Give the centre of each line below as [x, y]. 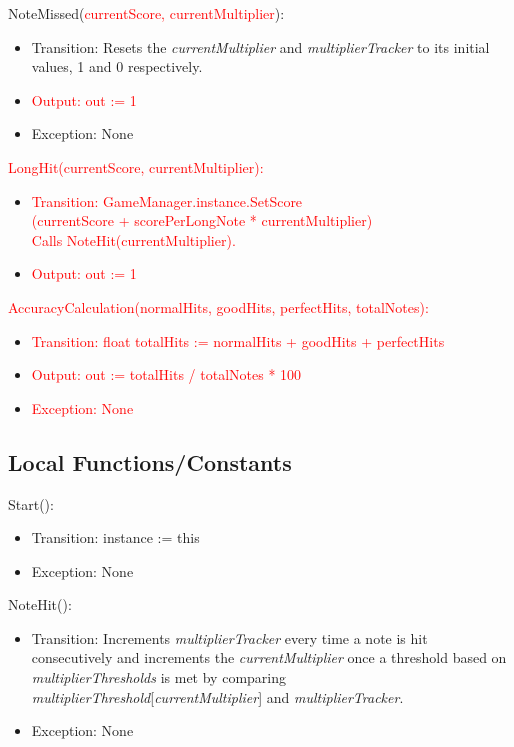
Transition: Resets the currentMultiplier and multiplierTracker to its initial [260, 46]
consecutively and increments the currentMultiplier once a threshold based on [269, 657]
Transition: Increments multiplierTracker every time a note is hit [229, 637]
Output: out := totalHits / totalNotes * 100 [166, 374]
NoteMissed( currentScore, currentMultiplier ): [146, 13]
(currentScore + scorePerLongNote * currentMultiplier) [202, 220]
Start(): [31, 503]
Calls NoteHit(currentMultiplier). [133, 239]
